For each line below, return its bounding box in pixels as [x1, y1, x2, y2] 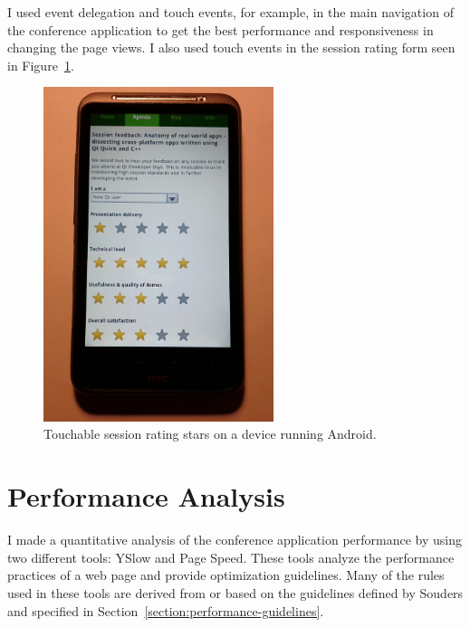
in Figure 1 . [7, 55, 74, 74]
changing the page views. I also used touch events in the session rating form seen [7, 38, 456, 57]
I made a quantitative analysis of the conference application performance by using [7, 530, 463, 549]
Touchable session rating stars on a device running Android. [43, 424, 377, 443]
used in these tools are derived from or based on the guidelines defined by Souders [7, 583, 464, 602]
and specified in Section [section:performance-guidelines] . [7, 601, 324, 620]
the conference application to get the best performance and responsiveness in [7, 20, 434, 39]
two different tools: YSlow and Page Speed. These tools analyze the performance [7, 547, 455, 566]
